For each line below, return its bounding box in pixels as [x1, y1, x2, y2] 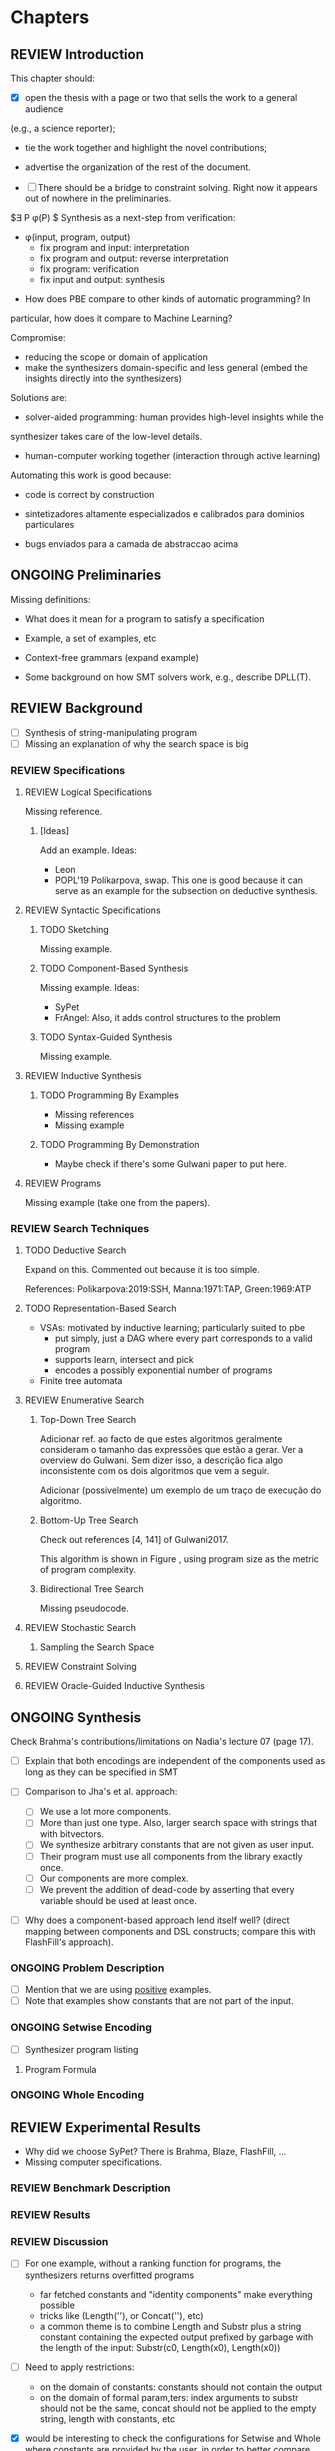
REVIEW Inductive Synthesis [24, 1070, 142, 1082]
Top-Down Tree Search [39, 1414, 137, 1426]
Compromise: [10, 332, 67, 344]
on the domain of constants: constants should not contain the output [39, 2381, 323, 2393]
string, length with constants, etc [39, 2412, 176, 2425]
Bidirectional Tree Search [39, 1583, 145, 1595]
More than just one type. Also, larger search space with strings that [39, 1817, 318, 1829]
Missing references [54, 1109, 135, 1121]
